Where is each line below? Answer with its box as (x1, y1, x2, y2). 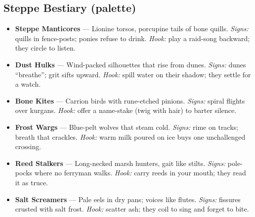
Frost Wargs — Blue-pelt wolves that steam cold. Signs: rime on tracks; (15, 121, 238, 132)
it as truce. (15, 177, 48, 187)
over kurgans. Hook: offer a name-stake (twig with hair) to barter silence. (15, 105, 237, 115)
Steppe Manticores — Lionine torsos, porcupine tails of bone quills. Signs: (15, 23, 249, 34)
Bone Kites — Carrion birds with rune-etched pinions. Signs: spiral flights (15, 95, 245, 106)
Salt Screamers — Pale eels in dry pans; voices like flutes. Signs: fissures (15, 194, 241, 204)
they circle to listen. (15, 43, 76, 53)
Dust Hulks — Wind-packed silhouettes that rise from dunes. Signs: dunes (15, 59, 246, 69)
